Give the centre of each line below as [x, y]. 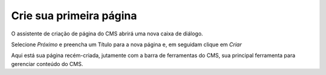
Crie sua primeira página [74, 16]
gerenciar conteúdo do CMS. [47, 64]
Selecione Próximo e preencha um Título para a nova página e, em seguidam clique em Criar [126, 44]
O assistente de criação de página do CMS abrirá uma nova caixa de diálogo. [107, 34]
